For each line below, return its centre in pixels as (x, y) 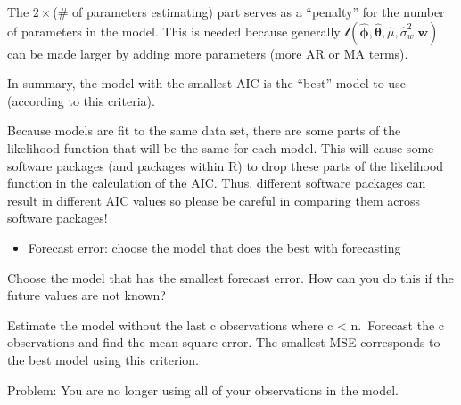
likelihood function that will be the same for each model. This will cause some (221, 147)
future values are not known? (86, 295)
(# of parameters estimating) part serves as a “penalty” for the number (249, 12)
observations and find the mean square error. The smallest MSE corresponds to (224, 342)
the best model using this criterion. (103, 359)
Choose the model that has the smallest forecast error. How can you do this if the (230, 277)
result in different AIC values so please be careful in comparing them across (214, 200)
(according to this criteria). (81, 100)
